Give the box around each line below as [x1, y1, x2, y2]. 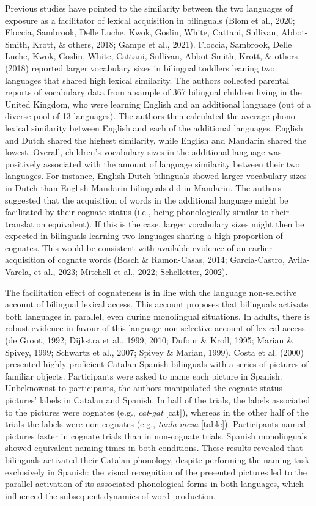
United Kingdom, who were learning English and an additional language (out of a [5, 97, 311, 110]
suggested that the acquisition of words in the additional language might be [5, 193, 288, 206]
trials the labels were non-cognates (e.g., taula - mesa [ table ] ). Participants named [5, 417, 306, 430]
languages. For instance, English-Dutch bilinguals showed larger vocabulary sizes [5, 169, 307, 182]
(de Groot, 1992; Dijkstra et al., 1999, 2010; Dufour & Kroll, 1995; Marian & [5, 334, 293, 346]
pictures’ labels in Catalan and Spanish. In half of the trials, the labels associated [5, 394, 310, 406]
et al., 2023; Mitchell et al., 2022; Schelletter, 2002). [34, 265, 228, 278]
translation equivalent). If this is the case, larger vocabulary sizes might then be [5, 217, 304, 230]
